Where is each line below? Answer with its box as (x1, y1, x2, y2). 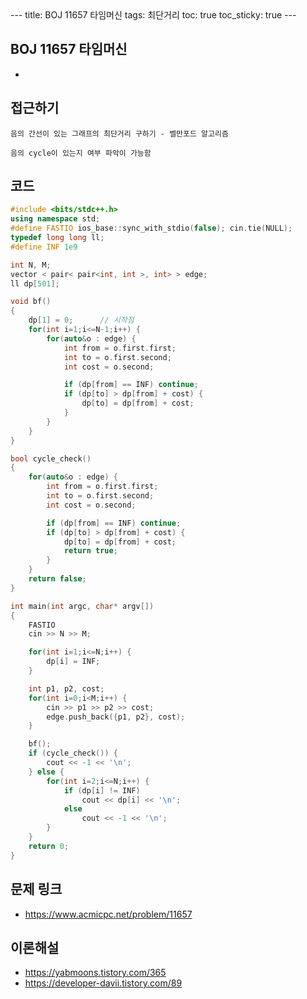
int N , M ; (10, 260, 52, 270)
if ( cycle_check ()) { (28, 748, 118, 759)
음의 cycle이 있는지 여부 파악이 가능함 (10, 148, 152, 158)
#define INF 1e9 (10, 242, 78, 252)
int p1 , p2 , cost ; (28, 683, 105, 694)
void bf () (10, 297, 52, 307)
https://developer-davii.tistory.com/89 (24, 977, 183, 989)
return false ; (28, 574, 87, 584)
